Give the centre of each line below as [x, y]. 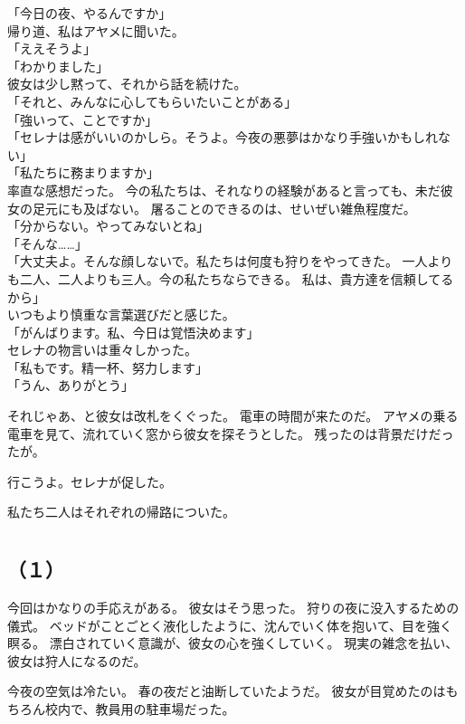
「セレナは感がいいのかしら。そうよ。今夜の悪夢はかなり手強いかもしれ [223, 137]
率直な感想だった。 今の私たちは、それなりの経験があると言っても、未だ [224, 190]
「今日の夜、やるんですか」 [90, 13]
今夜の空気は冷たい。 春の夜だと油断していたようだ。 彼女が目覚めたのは [227, 691]
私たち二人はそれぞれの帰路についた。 [121, 512]
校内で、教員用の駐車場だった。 [140, 709]
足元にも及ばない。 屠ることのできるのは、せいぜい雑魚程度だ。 [224, 208]
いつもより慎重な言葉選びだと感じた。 [121, 314]
